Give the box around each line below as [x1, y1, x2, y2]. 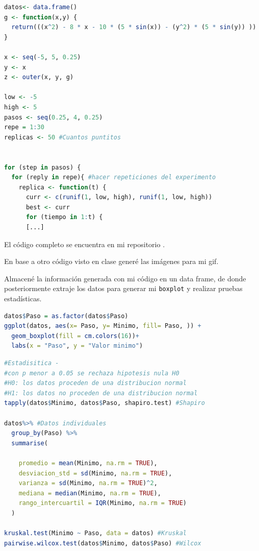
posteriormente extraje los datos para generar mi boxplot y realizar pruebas [4, 283, 243, 294]
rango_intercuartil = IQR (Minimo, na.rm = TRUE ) [18, 499, 187, 507]
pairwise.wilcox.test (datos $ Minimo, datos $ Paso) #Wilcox [4, 539, 201, 547]
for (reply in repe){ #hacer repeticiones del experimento [11, 174, 216, 181]
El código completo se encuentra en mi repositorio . [4, 238, 165, 249]
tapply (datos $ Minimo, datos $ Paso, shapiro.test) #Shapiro [4, 399, 205, 407]
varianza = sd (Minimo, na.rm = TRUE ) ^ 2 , [18, 480, 158, 487]
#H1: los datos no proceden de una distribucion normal [4, 389, 198, 397]
